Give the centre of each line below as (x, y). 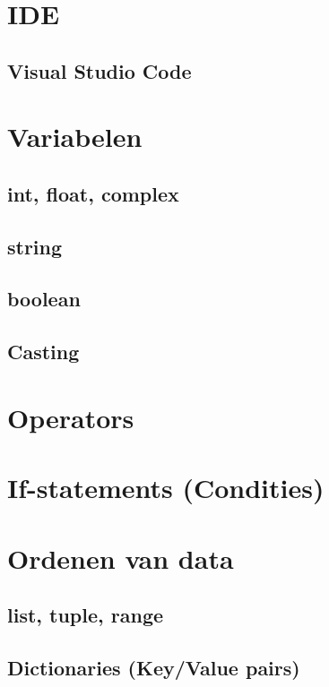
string (35, 246)
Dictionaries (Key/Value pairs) (154, 667)
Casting (43, 352)
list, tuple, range (86, 615)
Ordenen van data (121, 558)
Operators (71, 417)
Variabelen (75, 137)
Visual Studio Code (100, 70)
